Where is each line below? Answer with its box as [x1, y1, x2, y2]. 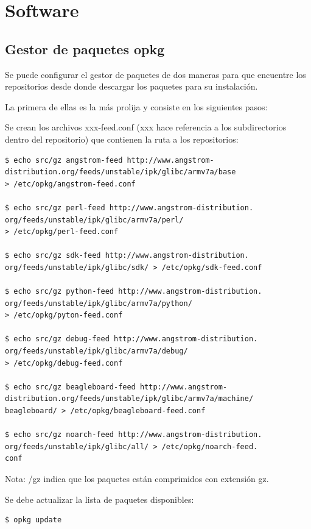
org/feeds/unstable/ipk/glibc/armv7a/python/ [5, 299, 192, 308]
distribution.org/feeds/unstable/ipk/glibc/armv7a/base [5, 168, 236, 177]
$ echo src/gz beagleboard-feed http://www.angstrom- [5, 382, 228, 391]
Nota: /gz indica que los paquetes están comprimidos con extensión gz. [5, 472, 269, 485]
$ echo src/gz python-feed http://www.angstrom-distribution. [5, 287, 262, 296]
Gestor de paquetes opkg [5, 39, 165, 58]
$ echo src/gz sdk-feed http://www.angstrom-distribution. [5, 251, 249, 260]
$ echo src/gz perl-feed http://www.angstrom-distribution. [5, 203, 254, 212]
